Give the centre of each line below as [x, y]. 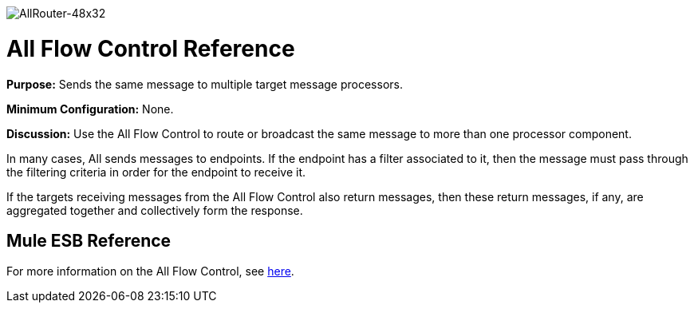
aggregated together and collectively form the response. [155, 210]
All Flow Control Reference [151, 48]
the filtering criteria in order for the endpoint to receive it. [156, 172]
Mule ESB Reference [89, 240]
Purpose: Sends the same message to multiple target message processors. [205, 84]
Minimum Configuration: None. [90, 109]
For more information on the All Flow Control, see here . [150, 271]
